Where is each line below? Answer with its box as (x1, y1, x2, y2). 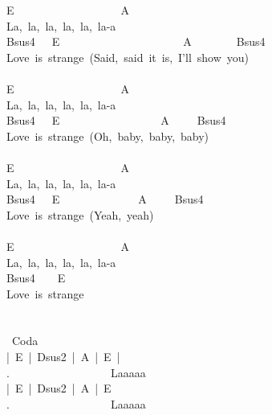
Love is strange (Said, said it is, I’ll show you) (6, 48, 250, 65)
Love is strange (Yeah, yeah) (6, 206, 154, 223)
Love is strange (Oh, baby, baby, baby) (6, 127, 209, 144)
